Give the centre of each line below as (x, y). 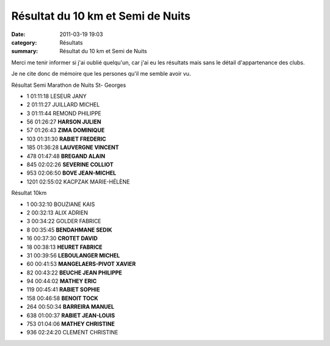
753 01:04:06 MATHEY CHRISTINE (71, 324)
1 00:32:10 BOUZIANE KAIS (61, 204)
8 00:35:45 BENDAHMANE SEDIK (69, 230)
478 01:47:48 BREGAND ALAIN (66, 156)
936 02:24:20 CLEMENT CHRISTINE (72, 333)
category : (24, 42)
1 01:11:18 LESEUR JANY (57, 96)
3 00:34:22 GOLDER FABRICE (64, 221)
